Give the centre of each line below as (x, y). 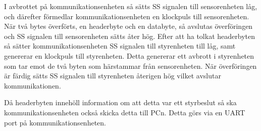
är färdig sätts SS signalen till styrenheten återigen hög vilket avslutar (113, 76)
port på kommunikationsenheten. (55, 122)
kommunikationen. (33, 85)
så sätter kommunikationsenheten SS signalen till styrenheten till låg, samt (120, 46)
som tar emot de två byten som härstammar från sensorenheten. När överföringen (130, 65)
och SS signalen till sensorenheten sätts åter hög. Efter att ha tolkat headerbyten (129, 36)
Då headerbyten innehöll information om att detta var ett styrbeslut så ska (120, 102)
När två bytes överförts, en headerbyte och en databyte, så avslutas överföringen (128, 26)
